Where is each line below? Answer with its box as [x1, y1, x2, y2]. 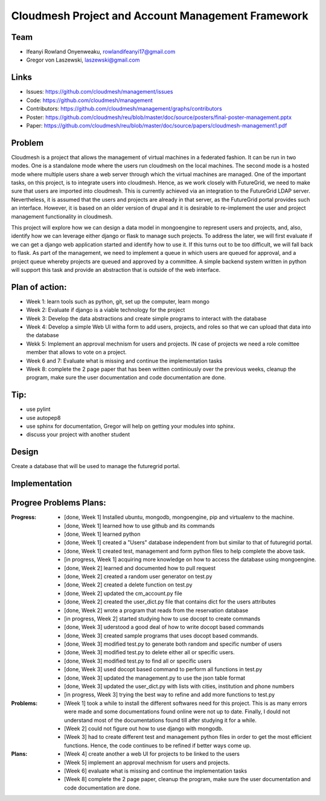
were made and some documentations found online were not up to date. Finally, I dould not [64, 708, 290, 715]
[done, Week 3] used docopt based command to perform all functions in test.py [64, 666, 263, 673]
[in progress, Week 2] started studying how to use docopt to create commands [64, 615, 261, 622]
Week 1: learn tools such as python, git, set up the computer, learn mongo [26, 298, 209, 305]
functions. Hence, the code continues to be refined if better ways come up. [64, 742, 252, 749]
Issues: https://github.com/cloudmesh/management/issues [26, 88, 173, 95]
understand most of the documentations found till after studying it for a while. [64, 716, 257, 724]
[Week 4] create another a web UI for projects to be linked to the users [64, 750, 240, 758]
